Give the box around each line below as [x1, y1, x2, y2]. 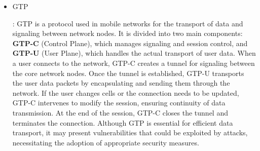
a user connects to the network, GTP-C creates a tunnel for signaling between [12, 57, 255, 68]
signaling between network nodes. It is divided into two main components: [12, 28, 243, 39]
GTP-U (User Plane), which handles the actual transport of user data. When [12, 48, 256, 58]
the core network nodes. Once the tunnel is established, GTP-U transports [12, 67, 244, 78]
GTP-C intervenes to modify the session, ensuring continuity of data [12, 97, 226, 108]
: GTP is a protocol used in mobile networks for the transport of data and [12, 18, 243, 28]
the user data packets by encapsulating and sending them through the [12, 78, 230, 88]
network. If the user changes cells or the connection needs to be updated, [12, 87, 239, 98]
